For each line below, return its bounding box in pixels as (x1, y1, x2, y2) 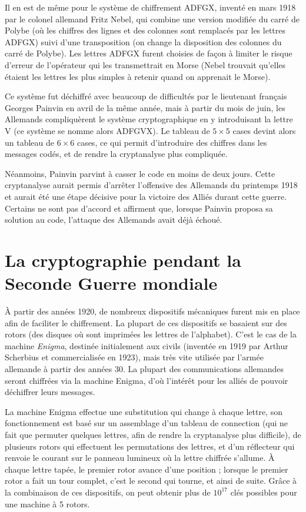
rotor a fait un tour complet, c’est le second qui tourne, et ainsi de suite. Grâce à (5, 474, 297, 487)
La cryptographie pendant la (5, 247, 241, 272)
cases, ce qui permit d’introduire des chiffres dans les (76, 136, 267, 148)
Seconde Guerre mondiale (5, 271, 218, 295)
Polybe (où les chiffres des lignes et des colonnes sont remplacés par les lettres (5, 24, 286, 36)
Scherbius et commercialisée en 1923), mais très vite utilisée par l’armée (5, 351, 264, 363)
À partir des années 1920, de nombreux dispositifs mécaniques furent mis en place (5, 305, 300, 317)
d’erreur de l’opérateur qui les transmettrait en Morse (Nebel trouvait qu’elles (5, 58, 286, 71)
